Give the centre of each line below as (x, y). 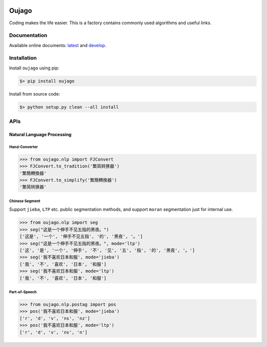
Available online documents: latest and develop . (58, 45)
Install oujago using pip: (34, 68)
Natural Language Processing (40, 134)
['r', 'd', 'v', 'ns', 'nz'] (55, 318)
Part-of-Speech (23, 292)
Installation (23, 58)
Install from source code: (35, 94)
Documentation (28, 36)
